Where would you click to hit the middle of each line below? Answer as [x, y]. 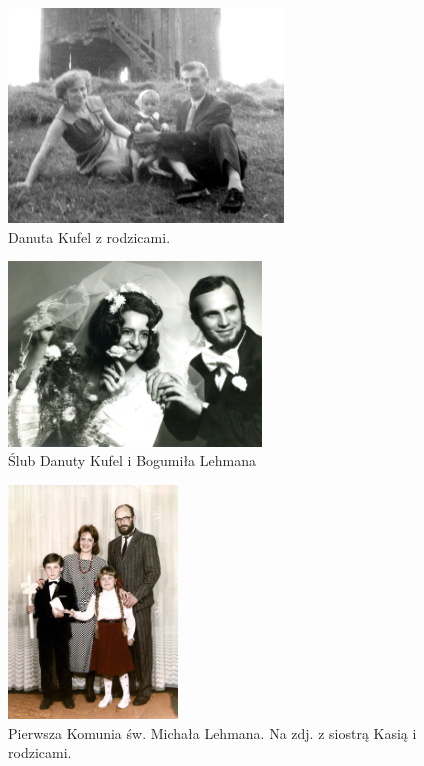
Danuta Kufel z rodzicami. [89, 236]
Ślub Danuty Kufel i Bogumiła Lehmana [132, 460]
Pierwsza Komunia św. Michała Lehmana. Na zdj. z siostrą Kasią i [212, 732]
